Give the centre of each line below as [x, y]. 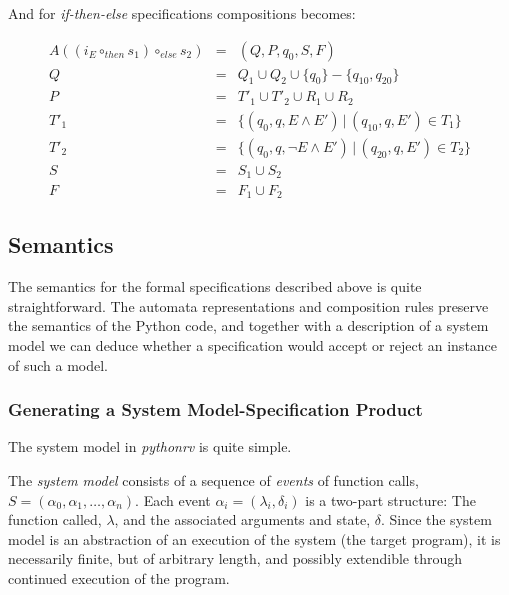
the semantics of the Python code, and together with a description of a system [248, 325]
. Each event [173, 499]
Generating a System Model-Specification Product [215, 409]
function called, [55, 519]
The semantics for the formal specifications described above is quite [215, 286]
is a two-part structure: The [390, 499]
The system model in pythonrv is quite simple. [150, 446]
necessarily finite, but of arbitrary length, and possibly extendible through [235, 558]
